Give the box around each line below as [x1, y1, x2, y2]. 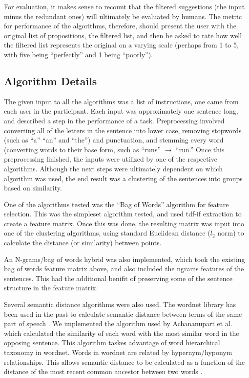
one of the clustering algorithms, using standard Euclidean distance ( [4, 228, 210, 238]
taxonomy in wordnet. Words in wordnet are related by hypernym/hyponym [4, 347, 232, 357]
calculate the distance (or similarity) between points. [4, 237, 162, 248]
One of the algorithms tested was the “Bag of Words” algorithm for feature [4, 199, 229, 209]
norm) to [217, 228, 244, 238]
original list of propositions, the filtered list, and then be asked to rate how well [4, 30, 242, 40]
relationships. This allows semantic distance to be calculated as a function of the [4, 356, 245, 367]
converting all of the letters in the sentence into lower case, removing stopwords [4, 125, 242, 135]
